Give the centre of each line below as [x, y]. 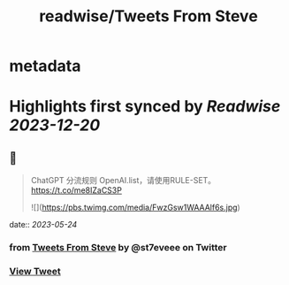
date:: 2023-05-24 [43, 225]
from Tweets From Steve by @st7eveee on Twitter [118, 248]
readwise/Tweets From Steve [148, 16]
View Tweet [35, 272]
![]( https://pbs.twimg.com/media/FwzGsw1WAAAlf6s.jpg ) [135, 208]
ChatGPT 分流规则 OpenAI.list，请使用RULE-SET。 [123, 181]
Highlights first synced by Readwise [145, 107]
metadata [45, 66]
